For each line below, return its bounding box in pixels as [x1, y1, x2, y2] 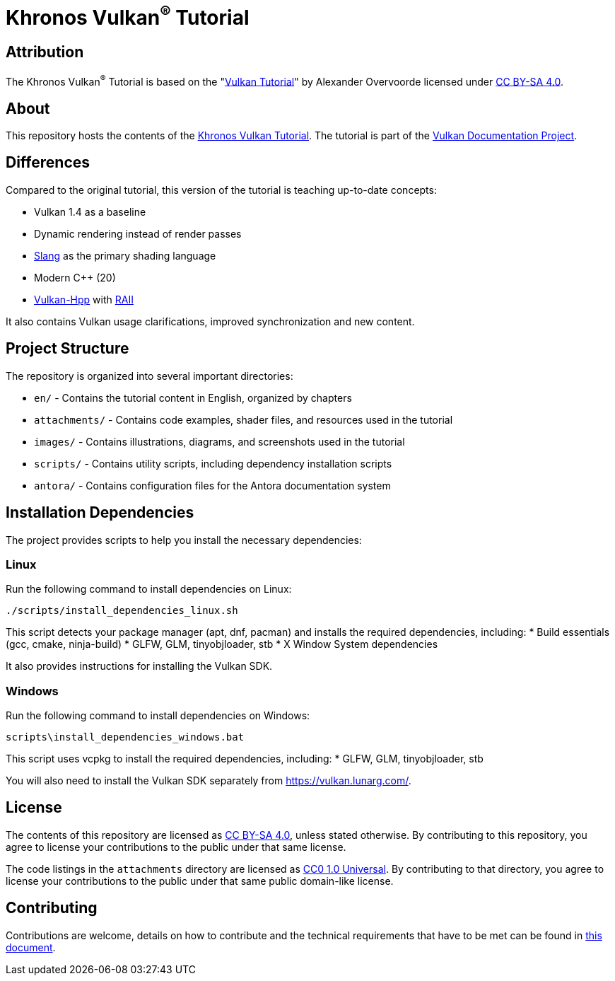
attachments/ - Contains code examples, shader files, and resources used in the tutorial [34, 413, 453, 426]
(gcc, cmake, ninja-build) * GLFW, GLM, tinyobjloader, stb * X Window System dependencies [6, 638, 438, 651]
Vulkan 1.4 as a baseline [34, 205, 146, 218]
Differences [6, 153, 90, 172]
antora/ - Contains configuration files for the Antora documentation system [34, 479, 391, 492]
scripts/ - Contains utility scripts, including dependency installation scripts [34, 457, 392, 470]
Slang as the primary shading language [34, 249, 216, 262]
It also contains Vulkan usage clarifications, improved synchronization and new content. [6, 315, 415, 327]
